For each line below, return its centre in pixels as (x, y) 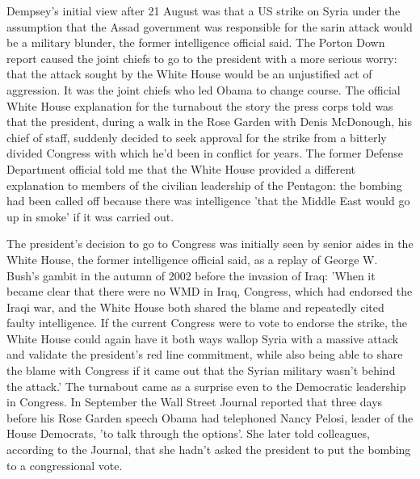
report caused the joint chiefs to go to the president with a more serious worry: (202, 58)
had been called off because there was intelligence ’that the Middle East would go (208, 201)
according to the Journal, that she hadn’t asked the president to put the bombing (209, 450)
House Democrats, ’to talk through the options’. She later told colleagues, (188, 433)
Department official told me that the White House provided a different (181, 168)
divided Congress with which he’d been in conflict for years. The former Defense (205, 153)
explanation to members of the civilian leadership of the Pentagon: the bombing (204, 185)
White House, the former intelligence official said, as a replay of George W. (192, 259)
